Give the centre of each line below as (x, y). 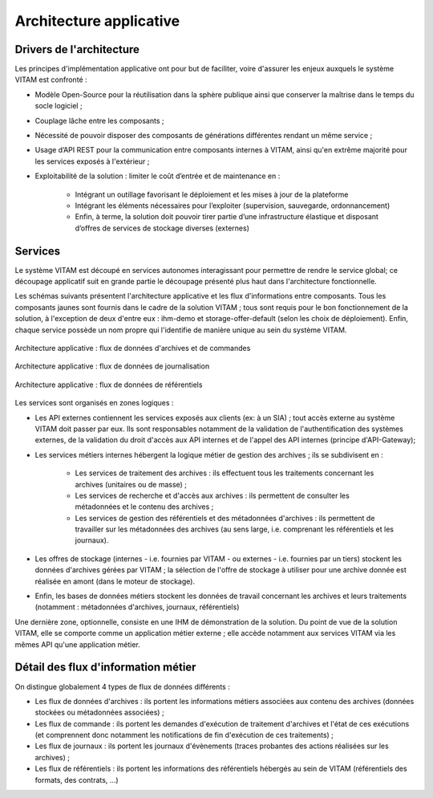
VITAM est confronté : (51, 79)
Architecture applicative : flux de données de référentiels (109, 385)
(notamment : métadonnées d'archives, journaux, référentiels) (137, 607)
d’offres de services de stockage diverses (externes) (162, 228)
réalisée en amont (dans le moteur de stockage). (115, 581)
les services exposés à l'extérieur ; (92, 161)
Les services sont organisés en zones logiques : (94, 403)
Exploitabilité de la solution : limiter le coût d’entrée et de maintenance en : (158, 176)
